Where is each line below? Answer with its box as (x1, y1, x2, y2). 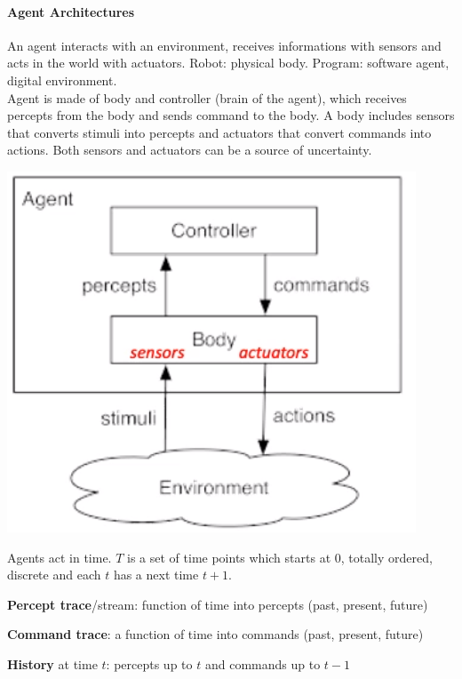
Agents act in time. (7, 547, 112, 566)
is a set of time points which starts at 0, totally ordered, (127, 547, 433, 566)
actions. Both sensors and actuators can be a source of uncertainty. (7, 140, 372, 159)
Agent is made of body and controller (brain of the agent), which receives (7, 88, 407, 107)
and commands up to (204, 654, 321, 673)
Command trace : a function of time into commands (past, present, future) (7, 625, 424, 643)
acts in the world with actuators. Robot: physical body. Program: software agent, (7, 53, 450, 72)
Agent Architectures (7, 2, 134, 20)
